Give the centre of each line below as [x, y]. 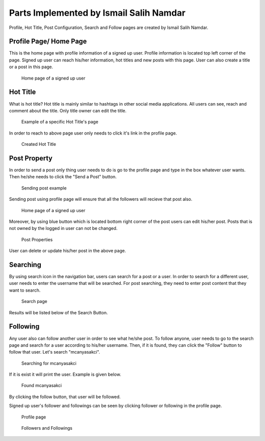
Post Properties [37, 239]
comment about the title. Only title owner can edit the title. [68, 110]
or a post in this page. [31, 67]
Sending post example [44, 188]
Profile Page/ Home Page [48, 41]
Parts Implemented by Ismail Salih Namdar [97, 13]
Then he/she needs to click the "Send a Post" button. [63, 177]
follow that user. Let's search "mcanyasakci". [54, 352]
